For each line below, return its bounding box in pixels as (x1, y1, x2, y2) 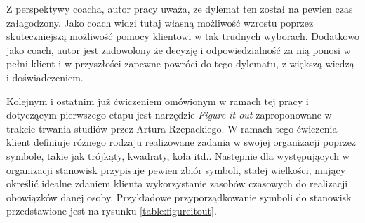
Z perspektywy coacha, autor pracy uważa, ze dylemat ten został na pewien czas (6, 1, 353, 15)
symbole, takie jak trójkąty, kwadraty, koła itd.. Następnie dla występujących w (6, 148, 350, 163)
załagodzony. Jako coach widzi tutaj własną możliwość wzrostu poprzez (6, 15, 314, 29)
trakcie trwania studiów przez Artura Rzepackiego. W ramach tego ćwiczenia (6, 121, 338, 135)
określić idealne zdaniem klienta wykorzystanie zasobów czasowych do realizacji (6, 176, 348, 191)
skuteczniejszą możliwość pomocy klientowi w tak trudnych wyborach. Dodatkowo (6, 29, 359, 43)
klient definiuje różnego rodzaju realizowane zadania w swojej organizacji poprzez (6, 135, 357, 149)
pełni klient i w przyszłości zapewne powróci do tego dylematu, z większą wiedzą (6, 56, 354, 71)
